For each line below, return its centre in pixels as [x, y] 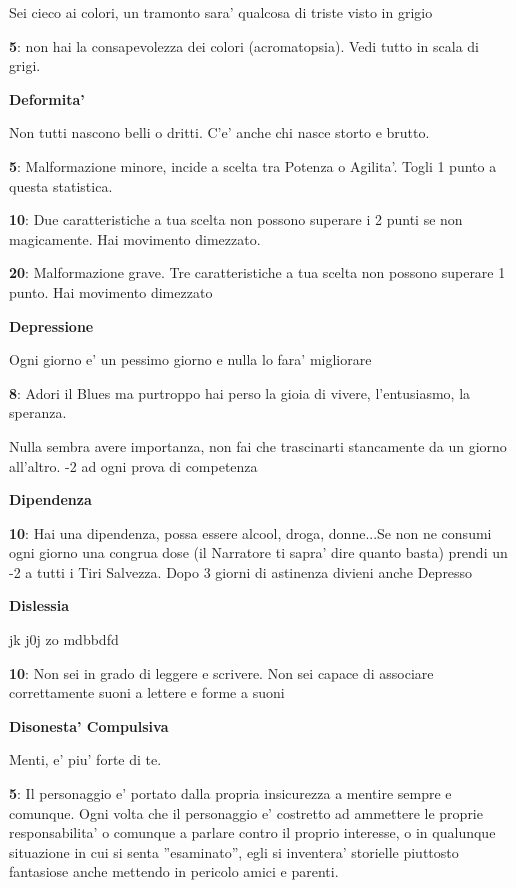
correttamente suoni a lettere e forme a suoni [147, 692]
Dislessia [39, 605]
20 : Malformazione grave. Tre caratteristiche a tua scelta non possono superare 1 [257, 272]
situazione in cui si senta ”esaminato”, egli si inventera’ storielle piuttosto [234, 851]
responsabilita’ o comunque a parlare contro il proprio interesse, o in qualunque [252, 832]
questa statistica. [61, 185]
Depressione [51, 325]
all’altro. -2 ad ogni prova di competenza [133, 465]
